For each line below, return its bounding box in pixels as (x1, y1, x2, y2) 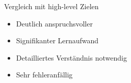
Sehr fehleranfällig (16, 69, 73, 80)
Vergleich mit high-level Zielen (4, 1, 99, 11)
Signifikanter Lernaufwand (16, 35, 99, 46)
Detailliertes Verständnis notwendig (16, 52, 127, 63)
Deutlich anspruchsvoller (16, 18, 93, 29)
